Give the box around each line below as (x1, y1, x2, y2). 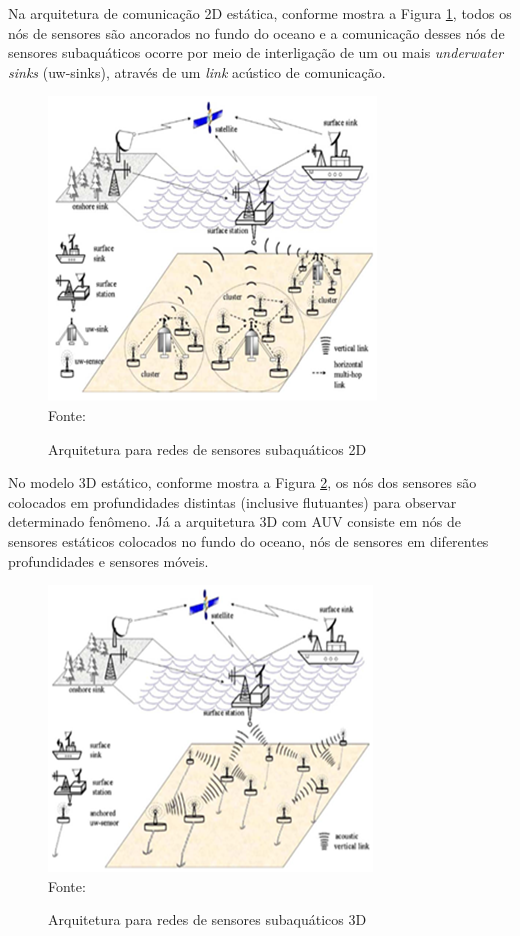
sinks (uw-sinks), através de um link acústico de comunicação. (8, 61, 386, 82)
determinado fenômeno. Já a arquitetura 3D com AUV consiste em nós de (8, 511, 461, 532)
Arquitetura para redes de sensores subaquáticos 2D (48, 438, 367, 459)
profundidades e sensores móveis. (8, 550, 209, 571)
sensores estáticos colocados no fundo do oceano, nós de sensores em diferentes (8, 530, 489, 551)
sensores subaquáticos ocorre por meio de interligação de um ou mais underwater (8, 42, 504, 63)
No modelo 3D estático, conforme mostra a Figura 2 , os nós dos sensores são (8, 472, 477, 493)
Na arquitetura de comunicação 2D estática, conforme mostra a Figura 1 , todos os (8, 3, 512, 23)
